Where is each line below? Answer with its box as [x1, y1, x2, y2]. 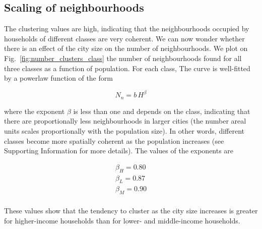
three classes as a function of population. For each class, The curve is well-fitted [4, 63, 250, 73]
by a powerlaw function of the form [4, 73, 113, 83]
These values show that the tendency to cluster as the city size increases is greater [4, 205, 258, 216]
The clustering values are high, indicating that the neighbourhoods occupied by [4, 23, 249, 34]
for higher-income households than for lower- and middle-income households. [4, 215, 240, 225]
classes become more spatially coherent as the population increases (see [4, 135, 224, 146]
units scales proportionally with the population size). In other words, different [4, 125, 245, 136]
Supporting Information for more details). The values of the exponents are [4, 145, 234, 156]
